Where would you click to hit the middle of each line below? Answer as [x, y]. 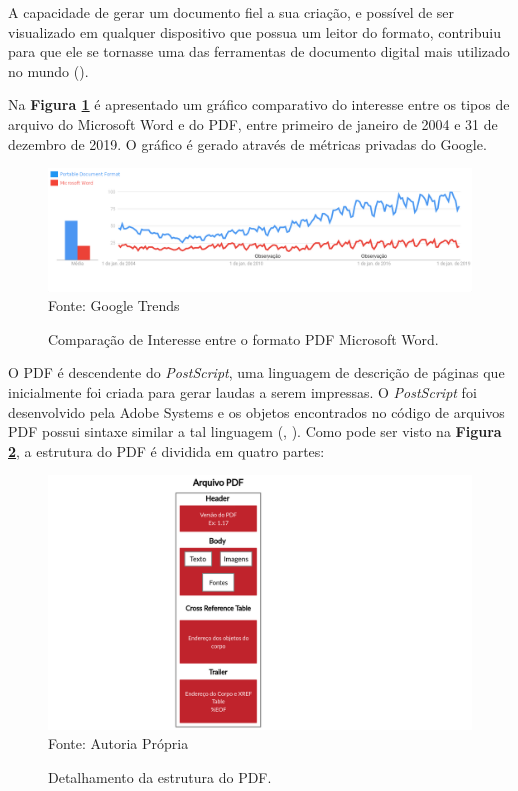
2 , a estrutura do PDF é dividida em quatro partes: [166, 450]
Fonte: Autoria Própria [118, 743]
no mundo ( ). [48, 70]
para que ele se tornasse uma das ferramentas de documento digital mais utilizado [259, 51]
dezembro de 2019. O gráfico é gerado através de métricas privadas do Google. [247, 143]
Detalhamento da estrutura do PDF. [160, 776]
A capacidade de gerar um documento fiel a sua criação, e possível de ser [231, 12]
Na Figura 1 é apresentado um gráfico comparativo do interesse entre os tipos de [259, 104]
